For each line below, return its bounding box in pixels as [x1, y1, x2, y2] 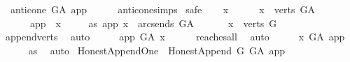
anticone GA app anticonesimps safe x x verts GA [10, 2, 315, 16]
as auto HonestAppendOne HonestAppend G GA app [28, 42, 286, 57]
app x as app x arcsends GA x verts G [29, 15, 277, 30]
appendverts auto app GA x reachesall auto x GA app [5, 29, 345, 44]
